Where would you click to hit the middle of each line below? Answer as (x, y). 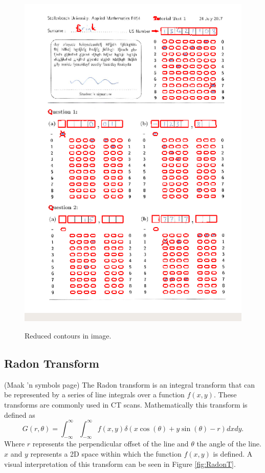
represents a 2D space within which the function (106, 454)
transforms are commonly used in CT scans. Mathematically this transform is (126, 404)
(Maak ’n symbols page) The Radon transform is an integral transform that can (130, 384)
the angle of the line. (229, 444)
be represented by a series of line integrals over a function (94, 395)
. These (225, 395)
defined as (20, 414)
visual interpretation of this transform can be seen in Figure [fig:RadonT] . (120, 464)
